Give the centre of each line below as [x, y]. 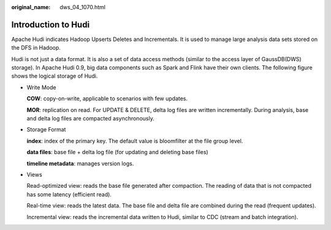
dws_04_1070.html [82, 7]
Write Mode [41, 87]
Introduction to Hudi [51, 24]
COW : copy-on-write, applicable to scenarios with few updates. [107, 98]
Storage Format [46, 130]
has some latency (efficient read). [69, 194]
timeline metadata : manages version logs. [80, 163]
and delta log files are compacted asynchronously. [90, 119]
